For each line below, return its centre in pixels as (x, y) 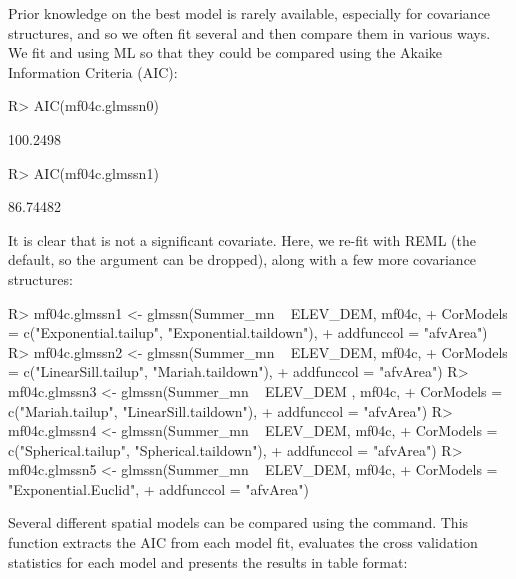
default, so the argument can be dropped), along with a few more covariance (242, 259)
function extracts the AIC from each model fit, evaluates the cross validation (243, 542)
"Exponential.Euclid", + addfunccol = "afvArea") (159, 488)
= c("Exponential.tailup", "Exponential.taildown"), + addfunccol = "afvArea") (248, 332)
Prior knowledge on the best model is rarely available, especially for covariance (249, 13)
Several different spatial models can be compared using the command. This (238, 522)
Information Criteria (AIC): (93, 71)
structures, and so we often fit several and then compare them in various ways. (249, 32)
